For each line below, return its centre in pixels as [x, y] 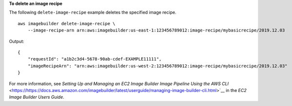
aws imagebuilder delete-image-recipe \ [67, 23]
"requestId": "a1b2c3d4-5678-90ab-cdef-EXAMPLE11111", [95, 59]
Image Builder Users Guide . [37, 97]
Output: [17, 41]
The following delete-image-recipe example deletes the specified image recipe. [93, 13]
